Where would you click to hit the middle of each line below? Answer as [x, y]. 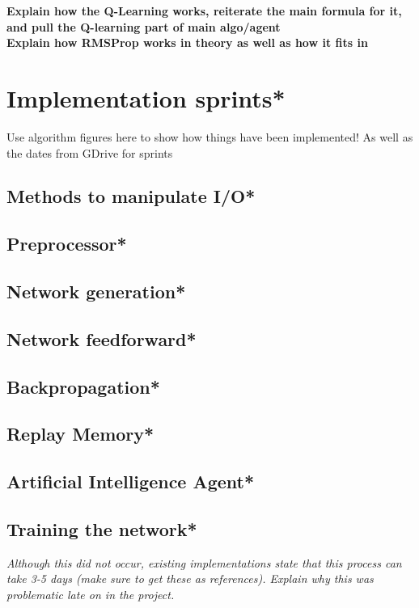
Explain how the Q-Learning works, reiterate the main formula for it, [204, 11]
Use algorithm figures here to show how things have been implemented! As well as [210, 136]
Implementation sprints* [146, 97]
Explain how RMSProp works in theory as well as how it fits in [187, 42]
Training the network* [102, 528]
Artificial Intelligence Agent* [131, 481]
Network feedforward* [102, 338]
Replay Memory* [80, 434]
